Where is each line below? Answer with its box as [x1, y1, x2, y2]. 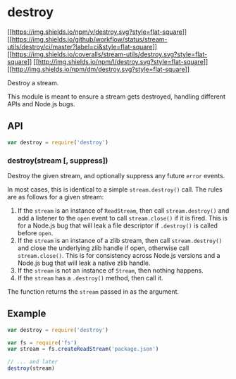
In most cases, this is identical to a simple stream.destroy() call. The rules [7, 185, 223, 194]
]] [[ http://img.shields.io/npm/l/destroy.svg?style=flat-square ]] [27, 57, 209, 66]
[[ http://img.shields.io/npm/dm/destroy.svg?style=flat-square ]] [7, 65, 190, 73]
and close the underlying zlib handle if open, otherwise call [17, 244, 190, 252]
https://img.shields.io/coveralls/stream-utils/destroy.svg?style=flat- [11, 50, 208, 58]
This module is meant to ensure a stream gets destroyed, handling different [7, 92, 225, 101]
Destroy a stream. [7, 78, 59, 87]
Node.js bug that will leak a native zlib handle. [17, 259, 151, 267]
